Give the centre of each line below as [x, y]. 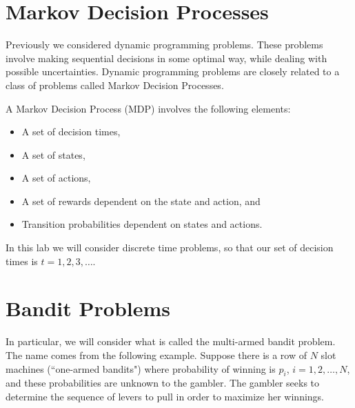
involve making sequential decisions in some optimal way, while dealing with [166, 58]
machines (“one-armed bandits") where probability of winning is [141, 368]
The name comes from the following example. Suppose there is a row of [156, 354]
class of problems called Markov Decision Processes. [115, 85]
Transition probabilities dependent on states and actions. [142, 224]
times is [22, 261]
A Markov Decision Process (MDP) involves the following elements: [148, 108]
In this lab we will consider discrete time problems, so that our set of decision [170, 247]
